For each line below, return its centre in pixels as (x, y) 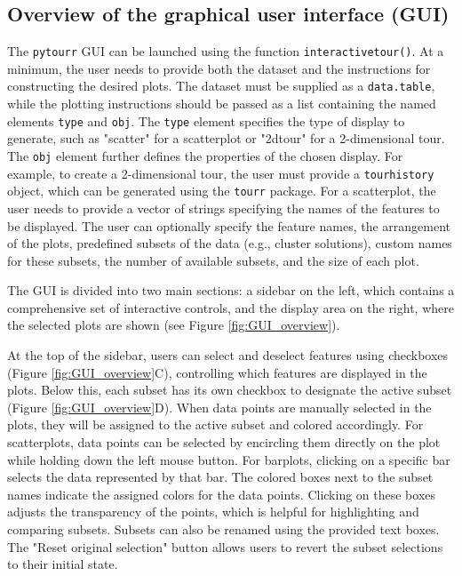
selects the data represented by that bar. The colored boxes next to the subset (220, 477)
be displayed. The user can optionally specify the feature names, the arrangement (229, 225)
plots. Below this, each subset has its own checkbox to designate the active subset (230, 390)
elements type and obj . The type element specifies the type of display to (206, 120)
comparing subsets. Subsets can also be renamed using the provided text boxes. (223, 529)
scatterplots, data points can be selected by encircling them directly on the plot (224, 442)
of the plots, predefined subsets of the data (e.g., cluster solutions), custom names (230, 243)
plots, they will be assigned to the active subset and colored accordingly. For (215, 424)
